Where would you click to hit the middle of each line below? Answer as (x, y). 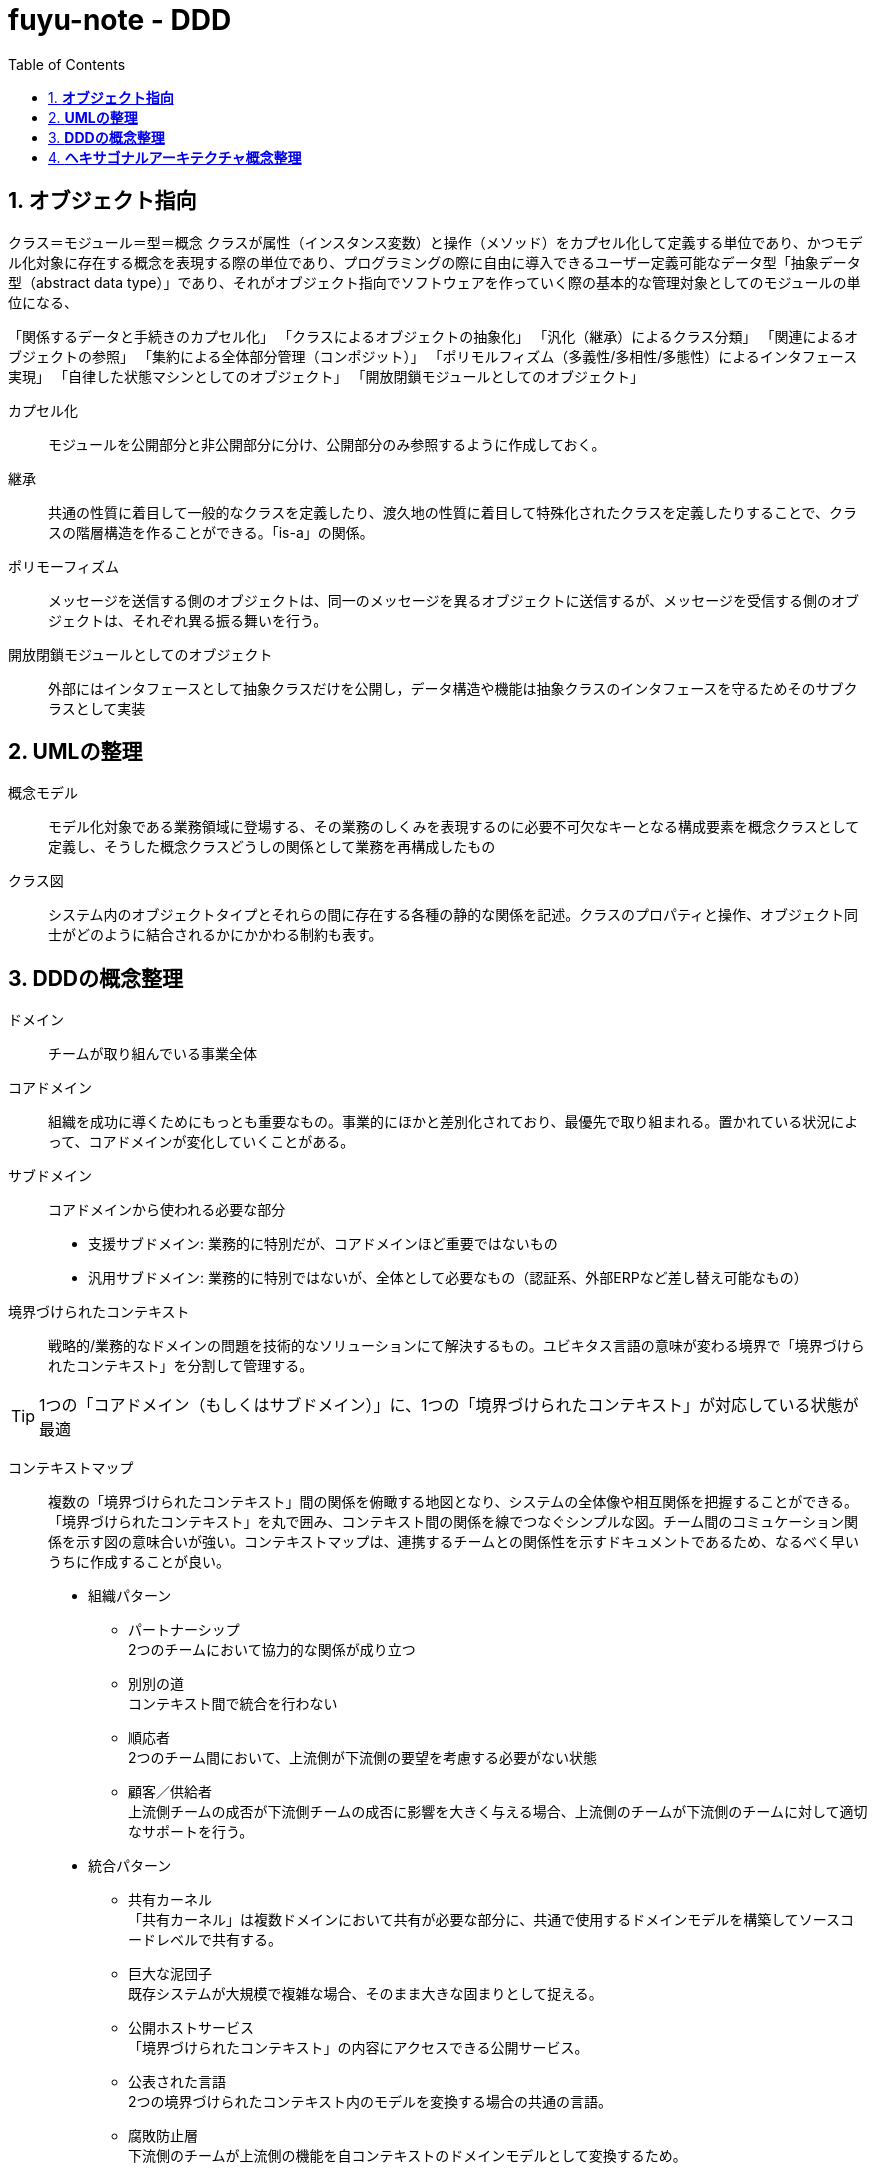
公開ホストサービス (191, 2028)
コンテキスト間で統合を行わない (233, 1704)
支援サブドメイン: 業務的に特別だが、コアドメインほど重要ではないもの (323, 1244)
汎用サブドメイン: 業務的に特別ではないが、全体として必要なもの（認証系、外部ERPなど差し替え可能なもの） (448, 1278)
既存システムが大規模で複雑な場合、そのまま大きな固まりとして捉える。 (365, 1994)
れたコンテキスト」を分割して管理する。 (181, 1366)
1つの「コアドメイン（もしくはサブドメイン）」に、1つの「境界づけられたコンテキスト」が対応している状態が (449, 1405)
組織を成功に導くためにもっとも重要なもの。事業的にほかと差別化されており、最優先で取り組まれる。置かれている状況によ (453, 1122)
